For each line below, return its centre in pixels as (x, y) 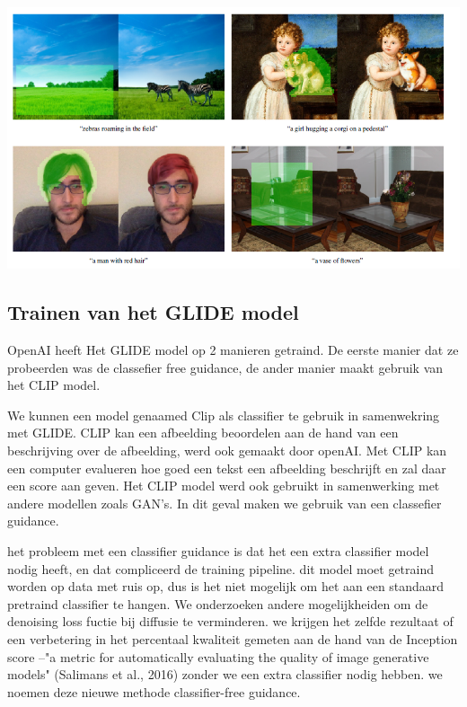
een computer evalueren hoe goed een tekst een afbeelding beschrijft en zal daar (227, 468)
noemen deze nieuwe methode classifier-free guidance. (154, 691)
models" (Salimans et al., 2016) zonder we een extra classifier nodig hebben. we (225, 674)
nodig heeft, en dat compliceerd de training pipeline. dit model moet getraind (220, 568)
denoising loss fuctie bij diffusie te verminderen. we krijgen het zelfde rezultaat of (230, 621)
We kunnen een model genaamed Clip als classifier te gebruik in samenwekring (224, 415)
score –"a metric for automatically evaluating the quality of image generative (218, 656)
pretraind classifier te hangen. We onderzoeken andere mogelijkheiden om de (218, 603)
